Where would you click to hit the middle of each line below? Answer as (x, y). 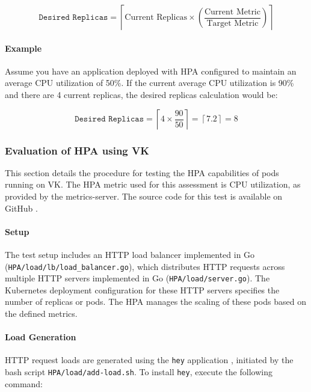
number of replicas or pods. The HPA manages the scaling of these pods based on (155, 302)
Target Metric (232, 23)
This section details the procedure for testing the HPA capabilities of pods (142, 172)
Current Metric (232, 12)
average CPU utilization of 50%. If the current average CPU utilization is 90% (149, 83)
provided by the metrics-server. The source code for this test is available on (144, 196)
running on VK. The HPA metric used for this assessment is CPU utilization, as (153, 184)
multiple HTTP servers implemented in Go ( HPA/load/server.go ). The (137, 278)
